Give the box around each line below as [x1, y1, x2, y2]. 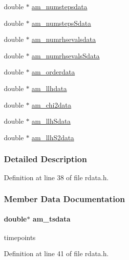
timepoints [4, 232, 36, 242]
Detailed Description [4, 153, 87, 165]
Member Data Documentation [4, 193, 125, 205]
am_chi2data [31, 99, 71, 110]
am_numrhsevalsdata [31, 34, 96, 44]
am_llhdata [31, 83, 67, 93]
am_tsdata [33, 213, 70, 223]
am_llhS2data [31, 132, 74, 142]
